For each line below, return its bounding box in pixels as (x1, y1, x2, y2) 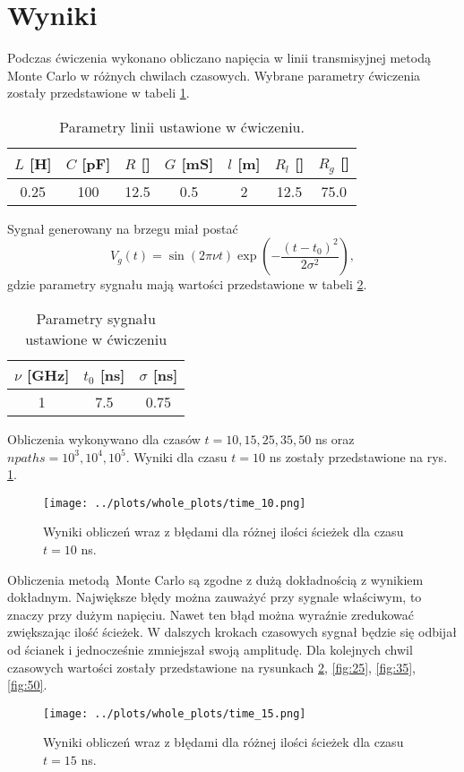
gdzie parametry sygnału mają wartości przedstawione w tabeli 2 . (7, 275, 367, 294)
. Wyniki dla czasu (125, 447, 228, 466)
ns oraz (314, 430, 355, 449)
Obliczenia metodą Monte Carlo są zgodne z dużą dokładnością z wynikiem (7, 570, 424, 588)
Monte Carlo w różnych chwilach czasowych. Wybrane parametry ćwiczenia (7, 65, 421, 84)
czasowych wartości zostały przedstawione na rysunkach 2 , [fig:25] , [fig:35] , (7, 657, 416, 676)
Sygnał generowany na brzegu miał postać (7, 219, 238, 237)
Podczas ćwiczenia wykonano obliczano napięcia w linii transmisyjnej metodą (7, 48, 431, 67)
